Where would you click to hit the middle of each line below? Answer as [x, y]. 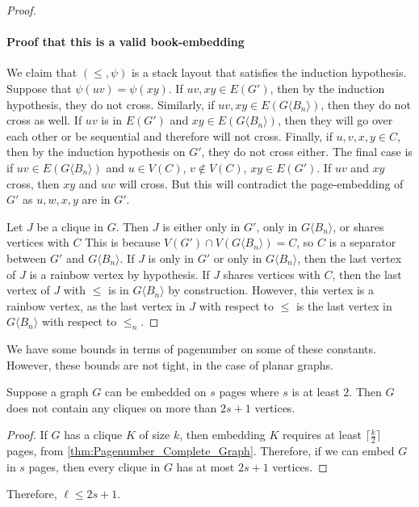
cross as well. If [44, 120]
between [27, 258]
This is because [123, 242]
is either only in [201, 226]
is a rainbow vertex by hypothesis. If [119, 274]
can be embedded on [155, 392]
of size [155, 435]
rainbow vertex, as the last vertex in [96, 305]
